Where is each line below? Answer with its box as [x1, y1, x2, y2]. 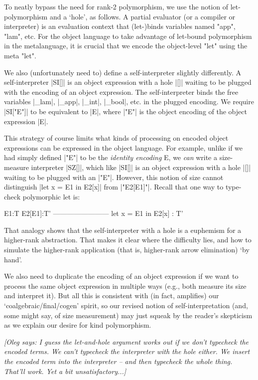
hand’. [4, 254, 22, 264]
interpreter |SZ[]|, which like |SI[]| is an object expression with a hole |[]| [31, 162, 251, 172]
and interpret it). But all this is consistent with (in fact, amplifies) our [4, 290, 219, 301]
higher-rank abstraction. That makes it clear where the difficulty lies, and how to [4, 234, 252, 245]
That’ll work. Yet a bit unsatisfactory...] [4, 366, 127, 376]
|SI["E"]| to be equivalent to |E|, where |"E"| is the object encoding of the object [4, 106, 247, 116]
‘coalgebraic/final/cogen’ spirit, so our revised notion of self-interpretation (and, [4, 300, 248, 311]
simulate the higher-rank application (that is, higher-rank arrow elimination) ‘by [4, 244, 250, 255]
